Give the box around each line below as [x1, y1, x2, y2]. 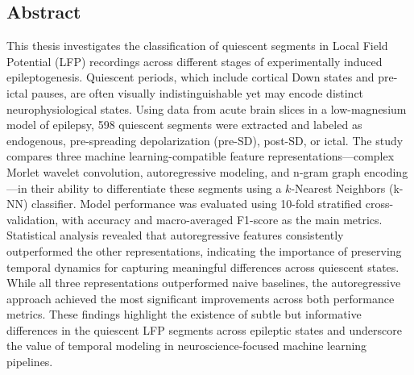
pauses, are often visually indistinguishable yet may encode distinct [31, 84, 364, 101]
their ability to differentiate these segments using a [31, 179, 282, 196]
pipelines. [6, 353, 53, 370]
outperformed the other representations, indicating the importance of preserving [6, 242, 402, 259]
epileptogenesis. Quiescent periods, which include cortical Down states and [6, 69, 375, 85]
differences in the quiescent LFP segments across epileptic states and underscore [6, 321, 402, 338]
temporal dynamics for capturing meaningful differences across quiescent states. [6, 258, 400, 275]
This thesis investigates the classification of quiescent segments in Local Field [6, 37, 388, 54]
